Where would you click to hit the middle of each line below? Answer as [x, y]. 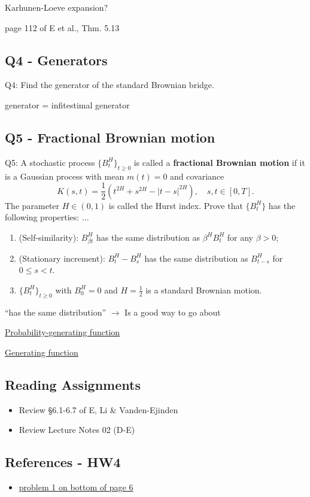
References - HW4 [63, 462]
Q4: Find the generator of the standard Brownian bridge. [110, 85]
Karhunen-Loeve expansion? [57, 7]
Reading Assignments [73, 384]
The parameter [32, 205]
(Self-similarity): [49, 237]
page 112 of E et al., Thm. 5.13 [62, 27]
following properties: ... [47, 217]
